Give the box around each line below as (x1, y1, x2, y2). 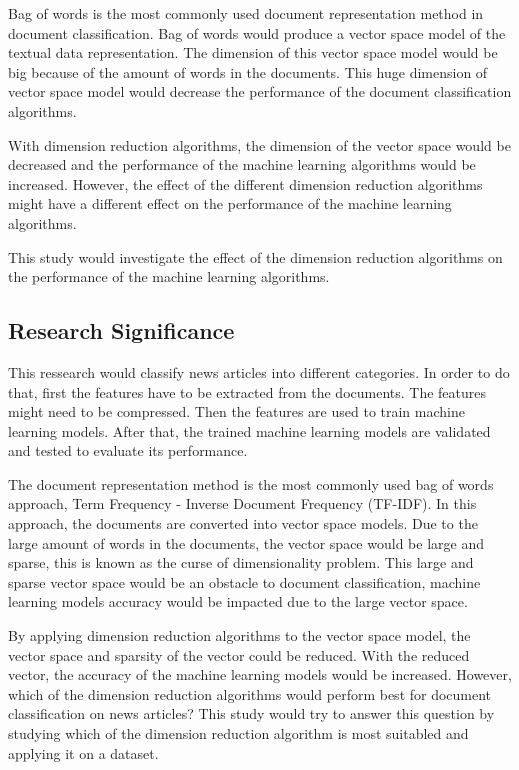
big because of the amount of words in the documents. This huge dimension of (8, 61, 488, 82)
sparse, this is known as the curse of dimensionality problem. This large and (8, 552, 474, 573)
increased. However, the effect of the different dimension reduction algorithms (8, 173, 483, 194)
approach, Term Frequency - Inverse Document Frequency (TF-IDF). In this (8, 493, 477, 514)
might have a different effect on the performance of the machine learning (8, 193, 452, 214)
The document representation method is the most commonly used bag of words (8, 473, 494, 494)
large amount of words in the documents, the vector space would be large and (8, 532, 484, 553)
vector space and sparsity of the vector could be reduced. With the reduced (8, 644, 470, 665)
